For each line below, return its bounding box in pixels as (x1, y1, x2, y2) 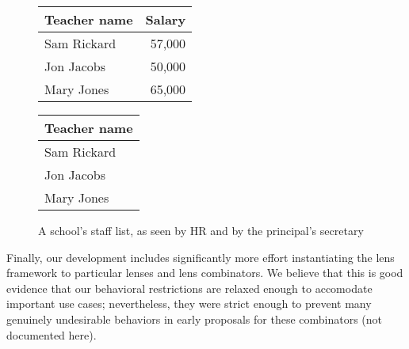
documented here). (6, 326, 97, 343)
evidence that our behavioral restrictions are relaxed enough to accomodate (6, 279, 373, 296)
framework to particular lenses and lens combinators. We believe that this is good (6, 264, 403, 281)
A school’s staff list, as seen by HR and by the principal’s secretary (38, 222, 364, 238)
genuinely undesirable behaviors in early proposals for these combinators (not (6, 310, 383, 327)
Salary (145, 10, 186, 28)
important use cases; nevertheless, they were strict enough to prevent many (6, 295, 372, 312)
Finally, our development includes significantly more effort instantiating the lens (6, 248, 395, 265)
